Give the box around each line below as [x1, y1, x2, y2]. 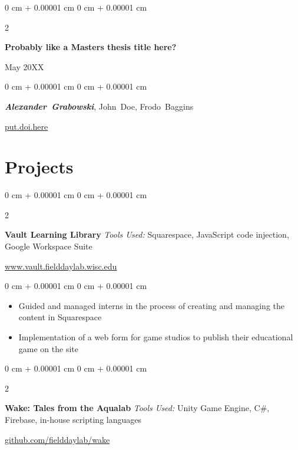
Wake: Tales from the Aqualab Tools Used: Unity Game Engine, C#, [5, 402, 270, 414]
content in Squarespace [18, 311, 102, 323]
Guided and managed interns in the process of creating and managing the [18, 299, 284, 311]
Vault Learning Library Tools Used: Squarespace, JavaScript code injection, [5, 228, 289, 241]
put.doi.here [5, 120, 48, 132]
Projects [5, 155, 74, 179]
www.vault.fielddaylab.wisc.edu [5, 260, 117, 272]
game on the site [18, 342, 78, 354]
